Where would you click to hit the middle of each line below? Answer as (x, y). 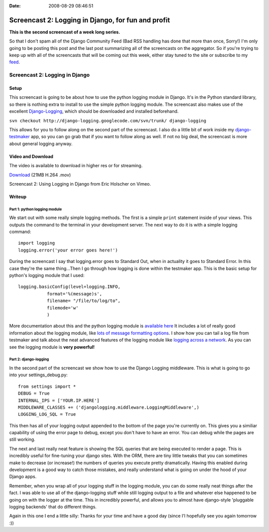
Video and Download (31, 156)
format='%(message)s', (74, 294)
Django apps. (23, 477)
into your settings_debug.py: (39, 375)
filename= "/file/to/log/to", (83, 301)
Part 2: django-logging (29, 359)
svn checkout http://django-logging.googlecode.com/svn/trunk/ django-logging (108, 121)
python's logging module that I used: (47, 275)
